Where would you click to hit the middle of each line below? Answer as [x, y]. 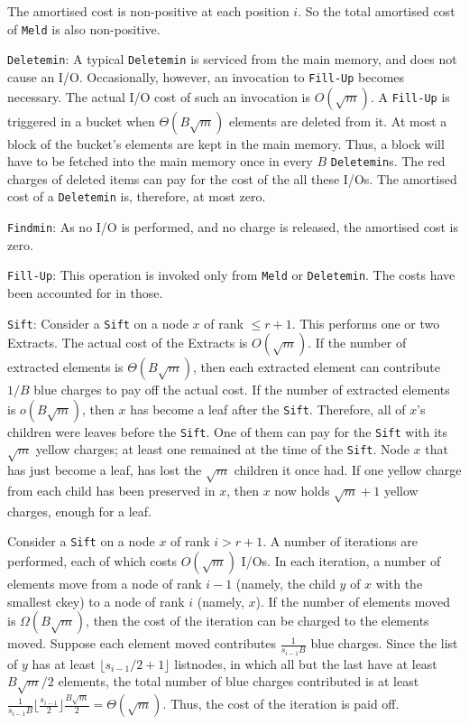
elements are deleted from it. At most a [338, 121]
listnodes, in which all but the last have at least [306, 663]
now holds [302, 490]
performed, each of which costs [92, 561]
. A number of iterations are [340, 541]
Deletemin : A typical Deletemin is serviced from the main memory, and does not [232, 59]
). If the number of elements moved [353, 601]
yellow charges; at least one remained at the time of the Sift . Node [222, 449]
